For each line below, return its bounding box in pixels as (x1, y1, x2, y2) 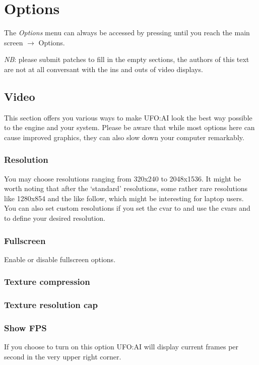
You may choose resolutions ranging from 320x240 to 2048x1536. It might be (4, 173, 241, 184)
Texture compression (4, 275, 90, 288)
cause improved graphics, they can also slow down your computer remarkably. (4, 132, 244, 142)
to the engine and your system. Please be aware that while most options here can (4, 122, 255, 133)
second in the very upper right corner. (4, 351, 121, 361)
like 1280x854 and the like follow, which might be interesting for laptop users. (4, 193, 244, 203)
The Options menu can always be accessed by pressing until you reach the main (4, 27, 250, 38)
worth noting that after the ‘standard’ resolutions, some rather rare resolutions (4, 183, 248, 194)
